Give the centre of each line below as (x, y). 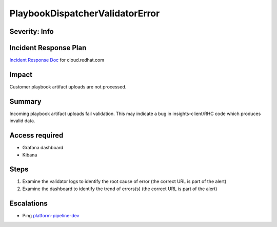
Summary (25, 101)
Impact (21, 74)
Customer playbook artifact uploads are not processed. (68, 86)
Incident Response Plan (48, 48)
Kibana (30, 155)
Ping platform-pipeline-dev (51, 215)
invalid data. (22, 121)
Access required (36, 135)
